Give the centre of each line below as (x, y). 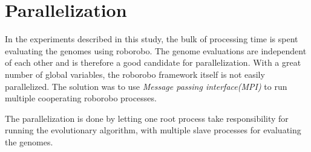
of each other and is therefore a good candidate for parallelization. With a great (153, 62)
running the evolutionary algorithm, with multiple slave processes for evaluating (153, 130)
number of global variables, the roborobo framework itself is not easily (135, 74)
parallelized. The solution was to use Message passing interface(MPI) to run (146, 86)
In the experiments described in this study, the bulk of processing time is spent (152, 39)
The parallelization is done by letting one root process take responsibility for (147, 118)
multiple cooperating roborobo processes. (81, 98)
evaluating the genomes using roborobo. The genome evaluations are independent (156, 50)
